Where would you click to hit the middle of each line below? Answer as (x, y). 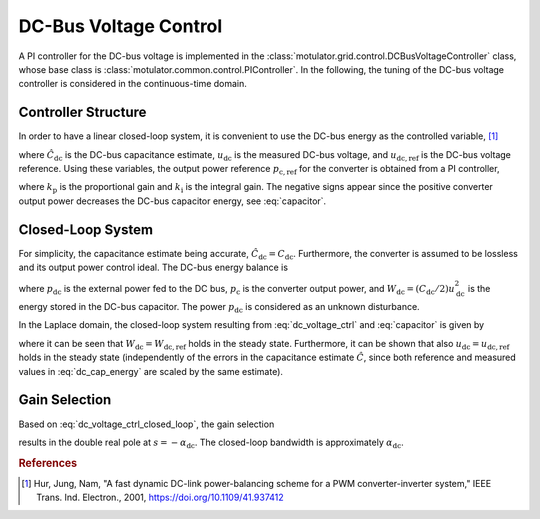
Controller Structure (82, 112)
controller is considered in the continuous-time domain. (132, 84)
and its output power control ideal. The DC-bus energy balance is (153, 267)
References (48, 463)
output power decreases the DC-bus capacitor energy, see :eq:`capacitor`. (172, 201)
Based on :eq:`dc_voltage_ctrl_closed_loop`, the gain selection (146, 424)
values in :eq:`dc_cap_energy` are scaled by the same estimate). (151, 371)
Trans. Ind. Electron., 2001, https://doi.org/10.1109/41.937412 (160, 497)
